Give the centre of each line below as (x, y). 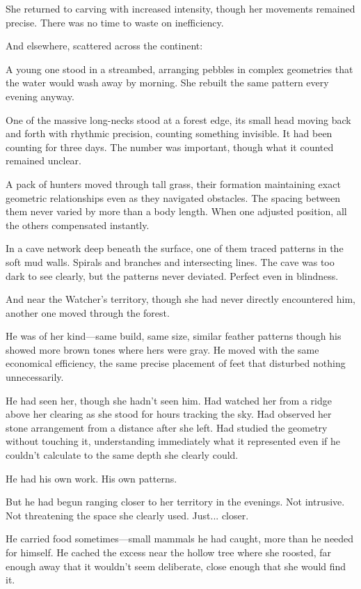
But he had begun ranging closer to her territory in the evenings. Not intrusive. (175, 502)
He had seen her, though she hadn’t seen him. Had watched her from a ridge (169, 400)
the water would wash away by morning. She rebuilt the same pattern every (167, 83)
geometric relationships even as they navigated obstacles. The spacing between (173, 197)
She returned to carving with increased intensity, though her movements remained (180, 8)
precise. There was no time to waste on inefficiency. (115, 22)
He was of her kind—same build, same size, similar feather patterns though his (174, 336)
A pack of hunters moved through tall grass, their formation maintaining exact (173, 183)
